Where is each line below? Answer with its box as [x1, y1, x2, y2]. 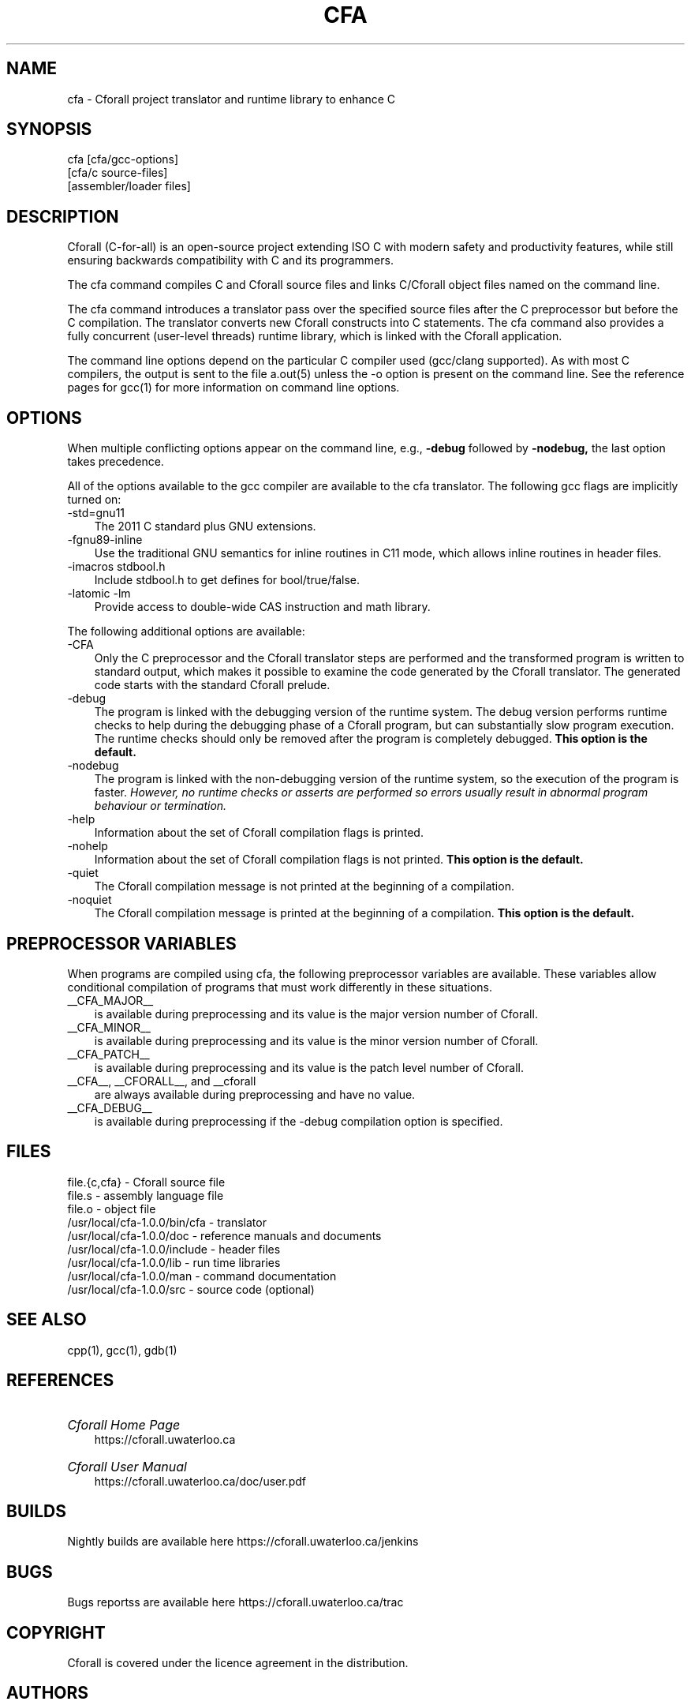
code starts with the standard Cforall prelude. [94, 678, 331, 692]
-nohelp [67, 839, 108, 853]
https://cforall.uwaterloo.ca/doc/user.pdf [94, 1474, 306, 1488]
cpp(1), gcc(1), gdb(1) [67, 1343, 177, 1357]
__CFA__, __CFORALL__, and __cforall [67, 1074, 256, 1088]
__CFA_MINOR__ [67, 1020, 151, 1034]
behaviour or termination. [94, 799, 227, 813]
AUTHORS [6, 1683, 89, 1703]
